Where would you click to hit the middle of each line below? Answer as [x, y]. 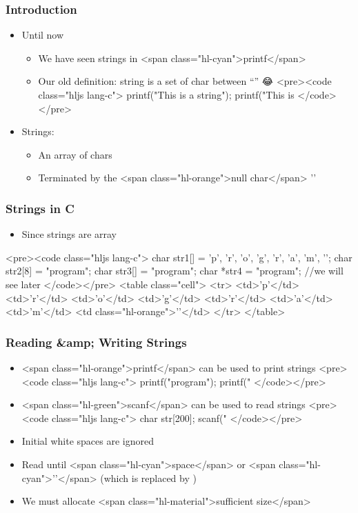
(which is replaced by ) [148, 477]
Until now [43, 35]
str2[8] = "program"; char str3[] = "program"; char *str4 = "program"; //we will [175, 271]
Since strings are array [69, 234]
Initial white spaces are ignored [88, 441]
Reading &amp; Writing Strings [96, 342]
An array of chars [75, 154]
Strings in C [40, 208]
